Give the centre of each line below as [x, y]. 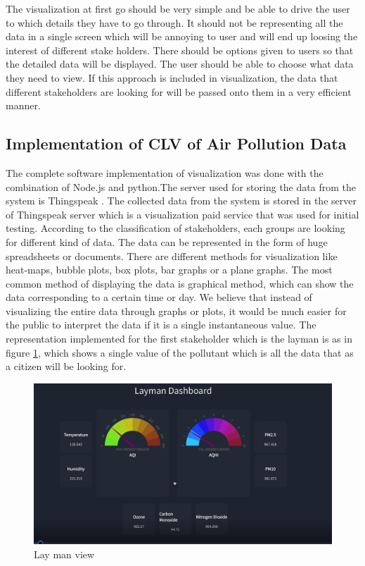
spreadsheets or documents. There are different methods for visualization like [172, 256]
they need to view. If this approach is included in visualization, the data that [172, 77]
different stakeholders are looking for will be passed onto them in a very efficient [179, 91]
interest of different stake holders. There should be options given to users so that [180, 50]
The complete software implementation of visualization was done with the [165, 172]
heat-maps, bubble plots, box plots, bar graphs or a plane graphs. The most [169, 270]
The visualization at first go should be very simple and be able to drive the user [178, 8]
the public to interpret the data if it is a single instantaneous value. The [161, 325]
